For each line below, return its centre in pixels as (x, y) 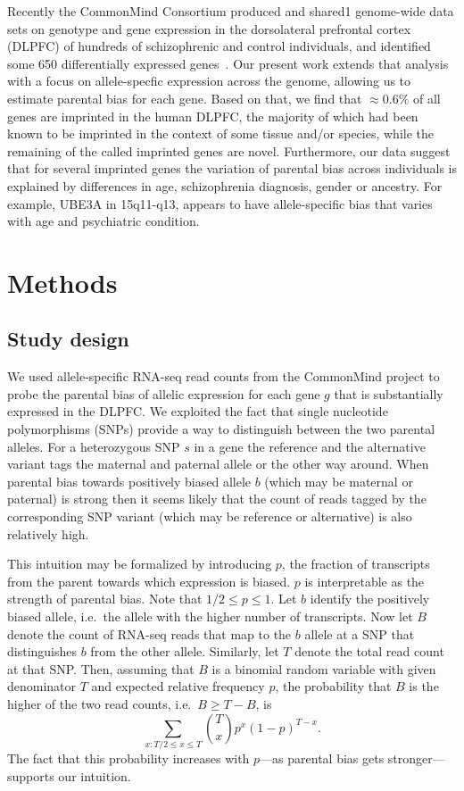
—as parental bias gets (322, 758)
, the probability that (333, 686)
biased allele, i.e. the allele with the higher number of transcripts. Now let (210, 616)
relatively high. (48, 533)
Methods (62, 282)
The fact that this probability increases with (128, 758)
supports (31, 775)
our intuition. (95, 775)
